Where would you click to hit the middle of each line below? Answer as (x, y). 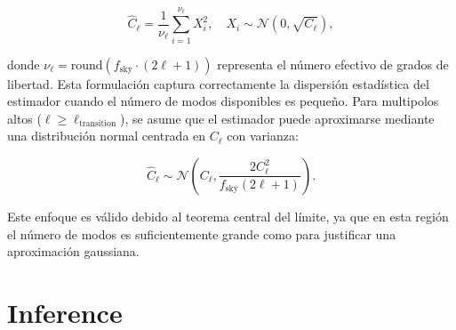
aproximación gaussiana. (73, 251)
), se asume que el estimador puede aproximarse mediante (277, 118)
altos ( (24, 118)
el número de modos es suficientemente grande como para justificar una (202, 233)
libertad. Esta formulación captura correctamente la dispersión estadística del (218, 83)
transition (97, 124)
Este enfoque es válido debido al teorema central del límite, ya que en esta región (228, 216)
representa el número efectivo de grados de (333, 64)
